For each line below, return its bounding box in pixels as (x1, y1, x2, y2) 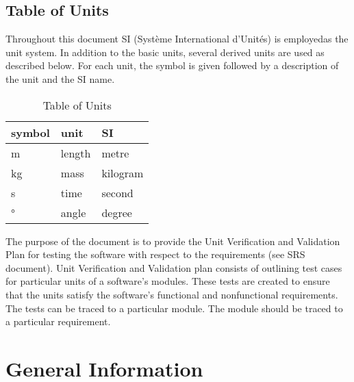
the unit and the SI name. (5, 71, 115, 86)
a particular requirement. (5, 314, 111, 329)
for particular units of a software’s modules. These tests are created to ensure (5, 274, 330, 288)
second (101, 184, 134, 201)
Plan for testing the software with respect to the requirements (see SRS (5, 247, 305, 262)
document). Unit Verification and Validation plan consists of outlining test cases (5, 260, 342, 275)
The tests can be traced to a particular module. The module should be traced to (5, 301, 343, 315)
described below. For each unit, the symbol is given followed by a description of (5, 58, 339, 73)
